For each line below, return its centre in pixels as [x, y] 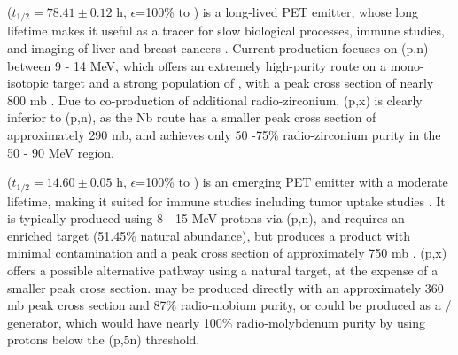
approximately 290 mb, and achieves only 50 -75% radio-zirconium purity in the [224, 135]
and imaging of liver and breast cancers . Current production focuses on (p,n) [218, 48]
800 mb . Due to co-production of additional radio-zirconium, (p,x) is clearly [215, 100]
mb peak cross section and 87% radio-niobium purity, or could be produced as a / [229, 305]
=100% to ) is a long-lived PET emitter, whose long [277, 12]
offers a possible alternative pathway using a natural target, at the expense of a [223, 270]
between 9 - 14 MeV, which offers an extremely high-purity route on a [197, 65]
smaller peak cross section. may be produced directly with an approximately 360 [225, 287]
